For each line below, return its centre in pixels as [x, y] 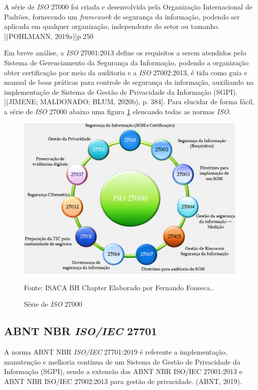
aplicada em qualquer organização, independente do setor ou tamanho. [112, 26]
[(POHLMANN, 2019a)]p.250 [49, 36]
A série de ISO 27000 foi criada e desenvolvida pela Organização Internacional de [128, 6]
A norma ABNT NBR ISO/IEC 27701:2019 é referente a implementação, [116, 352]
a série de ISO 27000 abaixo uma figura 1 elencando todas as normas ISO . [118, 111]
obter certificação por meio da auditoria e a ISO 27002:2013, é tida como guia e [126, 72]
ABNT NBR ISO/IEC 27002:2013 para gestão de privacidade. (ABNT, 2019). [123, 381]
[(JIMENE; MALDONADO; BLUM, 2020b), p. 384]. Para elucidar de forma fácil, [129, 101]
